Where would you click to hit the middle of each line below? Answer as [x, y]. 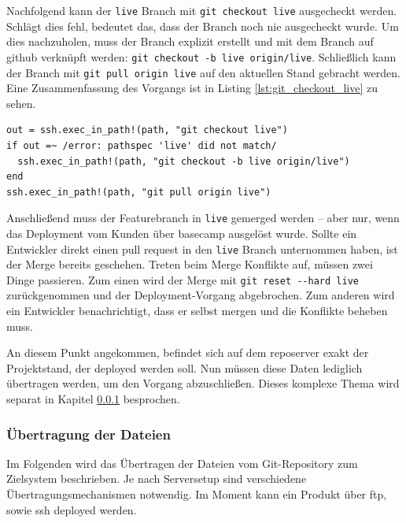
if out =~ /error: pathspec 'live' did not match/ [142, 145]
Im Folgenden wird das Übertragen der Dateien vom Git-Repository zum [182, 463]
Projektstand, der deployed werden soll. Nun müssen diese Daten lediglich [185, 367]
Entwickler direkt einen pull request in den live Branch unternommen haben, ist [202, 249]
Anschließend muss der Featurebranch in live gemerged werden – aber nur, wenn [203, 218]
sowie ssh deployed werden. [72, 509]
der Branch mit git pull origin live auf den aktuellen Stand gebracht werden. [203, 72]
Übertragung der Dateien [89, 434]
